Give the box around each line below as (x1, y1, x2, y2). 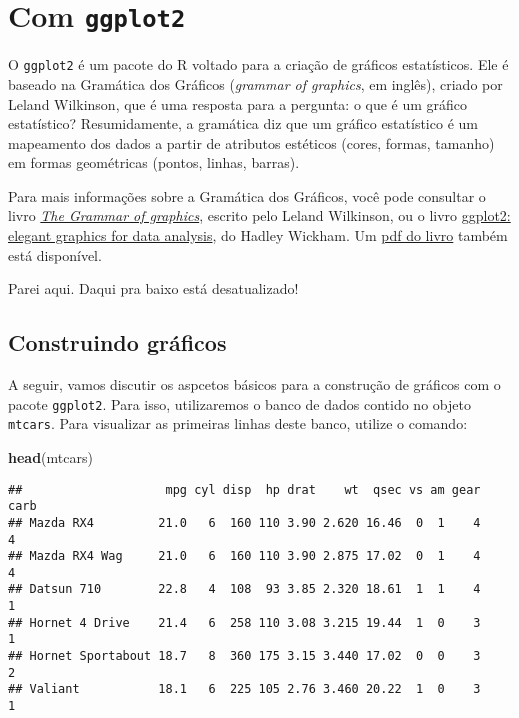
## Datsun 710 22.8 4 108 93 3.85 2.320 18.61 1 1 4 (8, 582, 481, 597)
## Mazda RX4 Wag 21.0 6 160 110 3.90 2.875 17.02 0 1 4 (8, 549, 481, 564)
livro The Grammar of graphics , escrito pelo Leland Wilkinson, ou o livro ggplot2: (8, 205, 511, 226)
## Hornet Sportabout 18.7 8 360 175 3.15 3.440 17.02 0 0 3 (8, 649, 481, 664)
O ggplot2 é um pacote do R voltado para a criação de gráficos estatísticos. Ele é (8, 54, 509, 75)
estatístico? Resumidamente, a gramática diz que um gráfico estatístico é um (8, 113, 478, 134)
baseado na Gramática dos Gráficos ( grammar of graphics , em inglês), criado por (8, 73, 503, 94)
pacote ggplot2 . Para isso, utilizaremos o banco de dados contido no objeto (8, 393, 471, 414)
